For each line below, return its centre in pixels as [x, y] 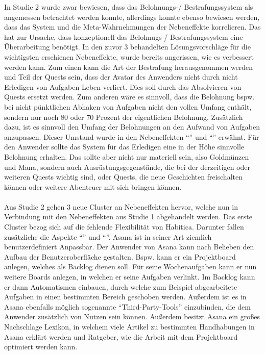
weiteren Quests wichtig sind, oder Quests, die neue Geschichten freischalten [123, 177]
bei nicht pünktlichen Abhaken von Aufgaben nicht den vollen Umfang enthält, [128, 106]
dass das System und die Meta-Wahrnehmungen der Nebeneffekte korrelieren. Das [132, 27]
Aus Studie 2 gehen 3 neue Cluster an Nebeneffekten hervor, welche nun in [121, 206]
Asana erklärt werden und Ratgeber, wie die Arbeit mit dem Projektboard [121, 336]
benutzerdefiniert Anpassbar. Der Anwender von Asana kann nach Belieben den [129, 247]
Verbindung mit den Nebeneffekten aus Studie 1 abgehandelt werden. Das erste [128, 217]
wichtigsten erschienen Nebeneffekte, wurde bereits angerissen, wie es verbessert [129, 56]
